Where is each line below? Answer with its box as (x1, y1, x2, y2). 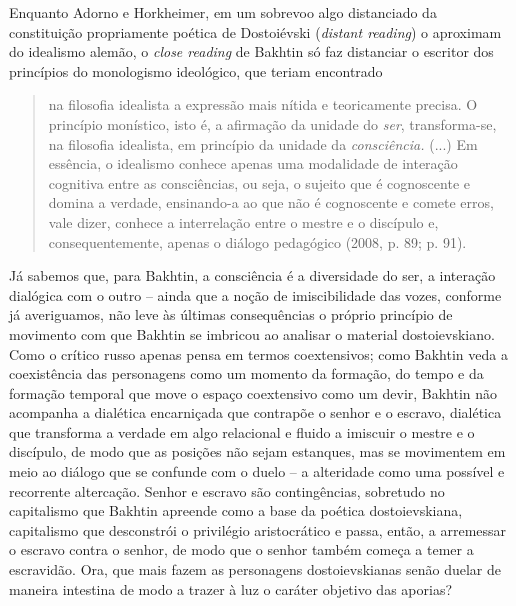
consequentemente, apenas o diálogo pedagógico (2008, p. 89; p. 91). (48, 231, 467, 252)
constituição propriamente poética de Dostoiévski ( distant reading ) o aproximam (9, 21, 502, 42)
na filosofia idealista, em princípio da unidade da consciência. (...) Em (48, 133, 478, 154)
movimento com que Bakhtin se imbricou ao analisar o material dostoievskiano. (9, 323, 495, 344)
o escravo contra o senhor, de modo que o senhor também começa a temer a (9, 539, 474, 560)
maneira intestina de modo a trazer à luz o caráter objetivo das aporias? (9, 578, 453, 599)
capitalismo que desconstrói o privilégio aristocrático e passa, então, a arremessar (9, 519, 507, 540)
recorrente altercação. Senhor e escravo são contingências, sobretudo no (9, 480, 445, 501)
